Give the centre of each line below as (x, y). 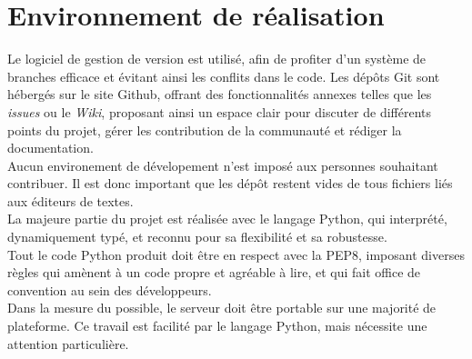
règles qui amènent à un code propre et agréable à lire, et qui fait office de (214, 272)
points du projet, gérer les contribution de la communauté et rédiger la (205, 130)
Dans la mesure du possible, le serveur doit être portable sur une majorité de (222, 308)
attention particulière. (68, 343)
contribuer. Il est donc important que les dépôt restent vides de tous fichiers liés (230, 183)
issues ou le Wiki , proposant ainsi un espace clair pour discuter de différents (219, 111)
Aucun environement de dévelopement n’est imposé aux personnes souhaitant (223, 165)
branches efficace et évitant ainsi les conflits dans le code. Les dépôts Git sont (224, 76)
